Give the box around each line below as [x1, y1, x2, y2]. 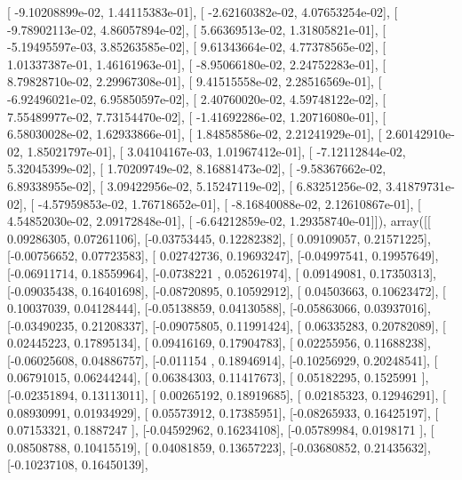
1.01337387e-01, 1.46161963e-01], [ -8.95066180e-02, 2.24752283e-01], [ [7, 54, 386, 73]
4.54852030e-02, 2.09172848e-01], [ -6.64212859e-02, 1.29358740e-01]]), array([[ [7, 212, 431, 230]
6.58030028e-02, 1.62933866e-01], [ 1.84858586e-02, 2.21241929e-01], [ [7, 124, 382, 143]
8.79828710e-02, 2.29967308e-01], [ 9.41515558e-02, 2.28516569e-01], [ [7, 72, 382, 91]
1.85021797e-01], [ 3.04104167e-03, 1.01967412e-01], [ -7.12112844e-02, [27, 141, 406, 160]
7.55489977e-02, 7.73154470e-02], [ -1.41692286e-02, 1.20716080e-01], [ [7, 107, 386, 125]
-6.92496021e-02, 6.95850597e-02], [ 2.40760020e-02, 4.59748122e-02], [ [7, 89, 386, 108]
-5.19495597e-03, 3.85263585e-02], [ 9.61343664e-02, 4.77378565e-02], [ [7, 37, 386, 56]
